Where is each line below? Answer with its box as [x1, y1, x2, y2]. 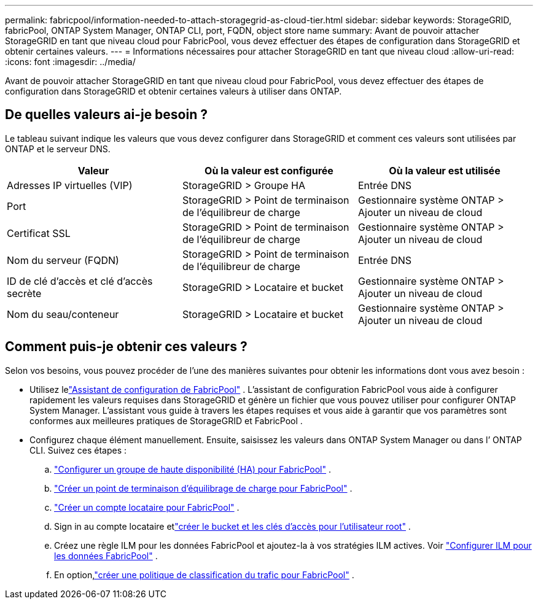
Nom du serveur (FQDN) [7, 254, 119, 266]
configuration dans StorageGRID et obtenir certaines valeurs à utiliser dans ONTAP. [5, 86, 342, 96]
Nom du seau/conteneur [7, 308, 119, 320]
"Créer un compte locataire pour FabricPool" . [54, 501, 240, 513]
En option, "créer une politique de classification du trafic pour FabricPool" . [54, 569, 354, 580]
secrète [7, 287, 42, 300]
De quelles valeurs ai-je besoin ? [5, 107, 208, 123]
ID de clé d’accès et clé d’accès [7, 274, 153, 287]
